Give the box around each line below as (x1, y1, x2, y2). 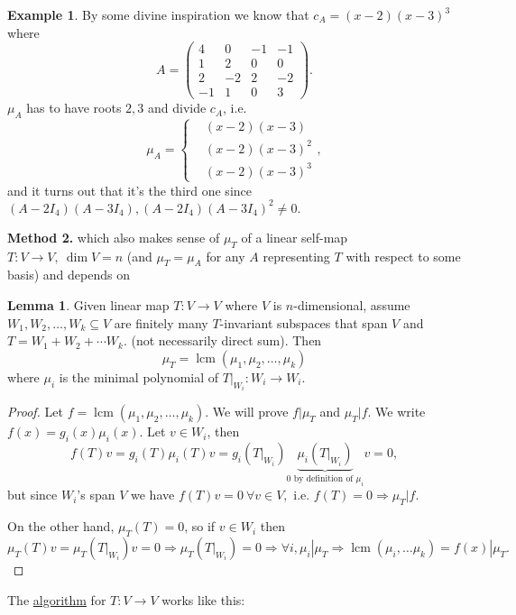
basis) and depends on (7, 265, 130, 284)
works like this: (161, 590, 245, 609)
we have (131, 485, 175, 504)
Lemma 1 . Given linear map (7, 296, 170, 315)
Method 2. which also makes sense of (7, 227, 220, 246)
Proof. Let (7, 402, 63, 421)
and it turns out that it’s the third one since (7, 180, 252, 199)
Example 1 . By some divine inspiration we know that (7, 5, 309, 23)
